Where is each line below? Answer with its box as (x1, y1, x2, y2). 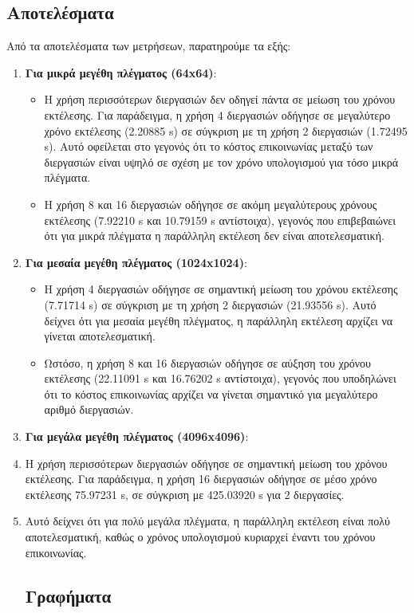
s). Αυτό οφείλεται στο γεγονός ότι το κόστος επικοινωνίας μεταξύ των (44, 138, 373, 155)
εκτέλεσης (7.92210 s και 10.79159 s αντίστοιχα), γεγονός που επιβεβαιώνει (44, 211, 396, 228)
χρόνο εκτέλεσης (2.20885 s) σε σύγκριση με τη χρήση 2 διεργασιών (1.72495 (44, 122, 408, 139)
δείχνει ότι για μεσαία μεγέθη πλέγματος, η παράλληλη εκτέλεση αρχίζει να (44, 312, 393, 328)
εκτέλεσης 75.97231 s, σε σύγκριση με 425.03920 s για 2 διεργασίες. (25, 485, 345, 502)
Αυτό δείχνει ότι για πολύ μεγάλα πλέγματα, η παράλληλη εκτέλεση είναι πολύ (25, 513, 390, 529)
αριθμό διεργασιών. (44, 401, 134, 418)
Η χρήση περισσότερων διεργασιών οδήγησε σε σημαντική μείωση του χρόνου (25, 454, 388, 471)
